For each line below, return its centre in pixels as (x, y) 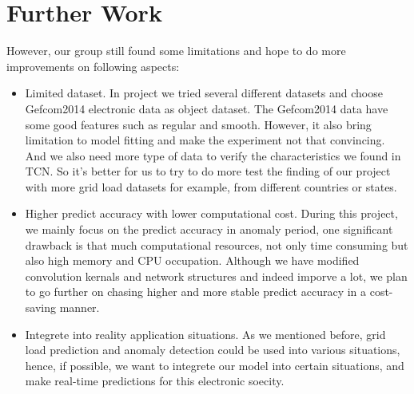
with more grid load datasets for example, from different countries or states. (211, 186)
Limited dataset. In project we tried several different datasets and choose (204, 93)
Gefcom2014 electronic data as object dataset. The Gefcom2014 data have (207, 108)
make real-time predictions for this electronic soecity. (155, 381)
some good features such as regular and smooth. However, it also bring (198, 124)
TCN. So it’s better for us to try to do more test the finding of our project (208, 171)
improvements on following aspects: (93, 66)
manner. (80, 307)
